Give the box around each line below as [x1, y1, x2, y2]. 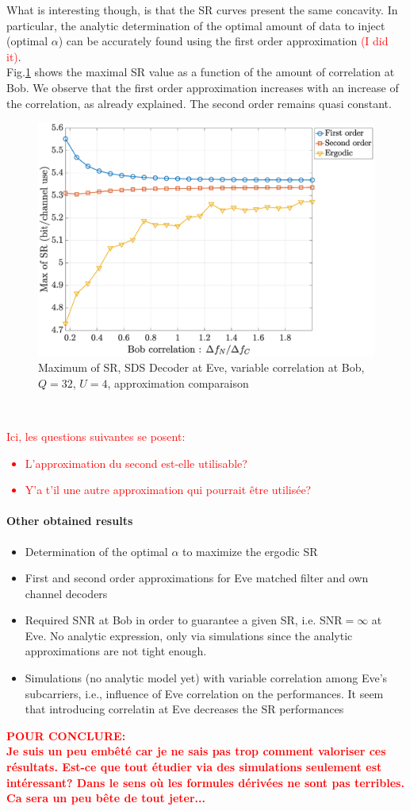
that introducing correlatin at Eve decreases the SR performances [25, 701, 344, 717]
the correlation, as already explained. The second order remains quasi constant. [6, 95, 392, 111]
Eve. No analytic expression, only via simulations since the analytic [25, 627, 353, 643]
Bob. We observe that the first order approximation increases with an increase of [6, 79, 399, 95]
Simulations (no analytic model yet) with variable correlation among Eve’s [25, 670, 388, 686]
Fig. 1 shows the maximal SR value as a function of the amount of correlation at [6, 64, 395, 80]
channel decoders [25, 585, 108, 601]
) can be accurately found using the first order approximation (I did [58, 33, 389, 49]
